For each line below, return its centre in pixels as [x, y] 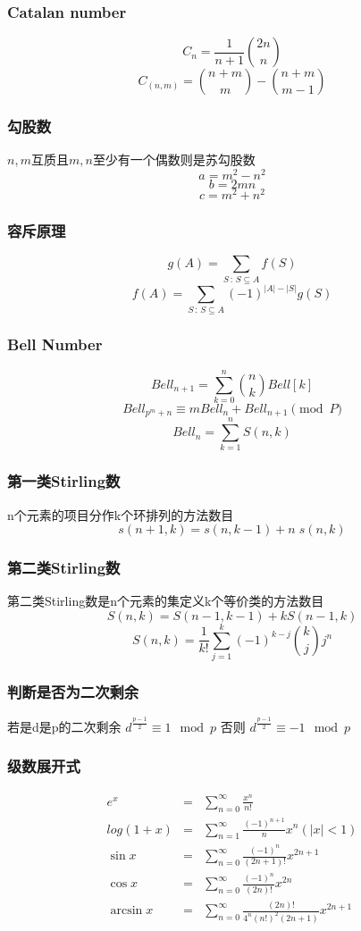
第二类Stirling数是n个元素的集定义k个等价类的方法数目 [166, 601]
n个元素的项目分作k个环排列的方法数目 [121, 514]
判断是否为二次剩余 [73, 692]
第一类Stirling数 [64, 481]
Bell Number [55, 344]
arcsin [126, 911]
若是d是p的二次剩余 [64, 726]
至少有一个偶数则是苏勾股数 [174, 159]
